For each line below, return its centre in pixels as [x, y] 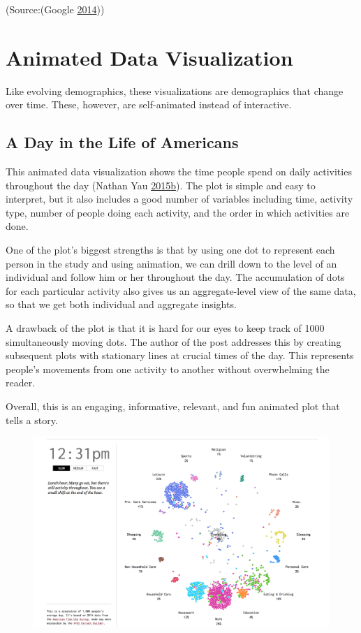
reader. [21, 383]
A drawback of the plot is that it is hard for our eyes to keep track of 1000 [165, 328]
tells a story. [32, 420]
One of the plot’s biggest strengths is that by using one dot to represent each [170, 250]
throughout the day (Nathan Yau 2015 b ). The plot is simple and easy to [161, 185]
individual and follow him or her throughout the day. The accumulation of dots [175, 277]
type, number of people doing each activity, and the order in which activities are [178, 212]
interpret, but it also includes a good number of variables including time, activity [179, 199]
